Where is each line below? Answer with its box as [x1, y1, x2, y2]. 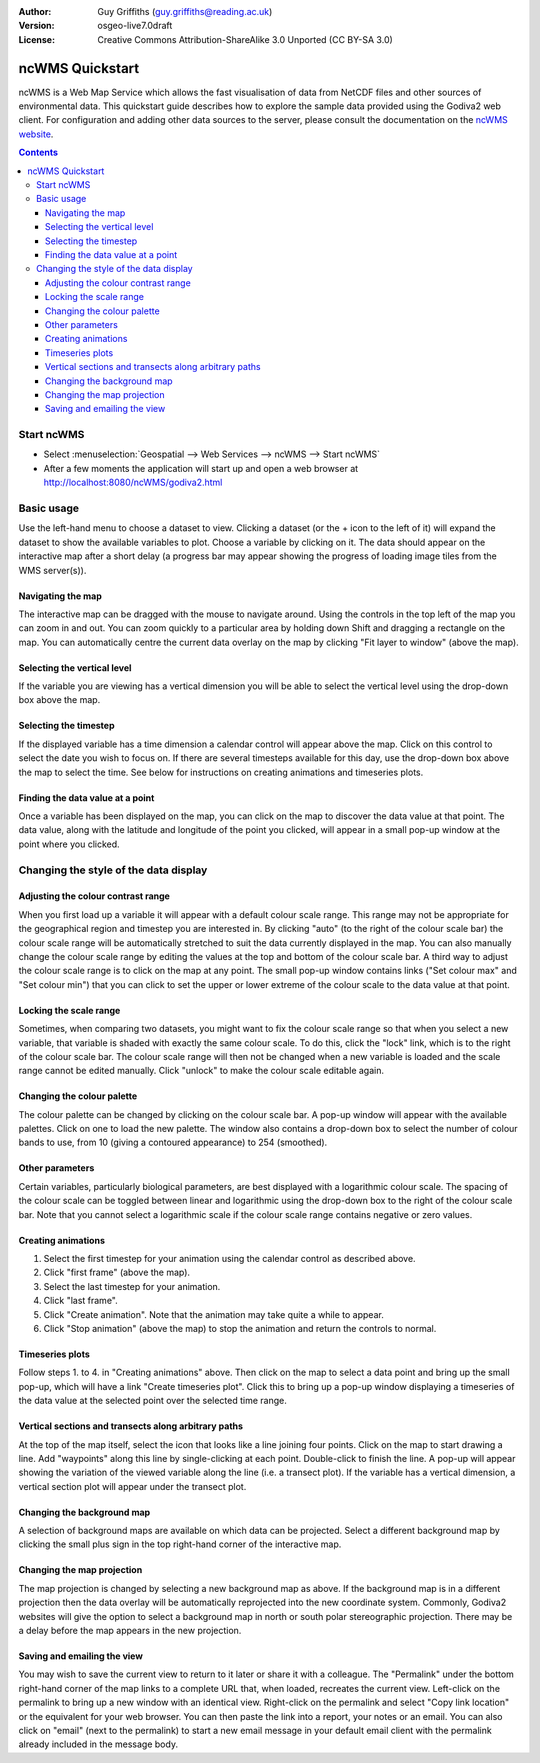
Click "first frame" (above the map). [43, 1266, 190, 1279]
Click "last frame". [43, 1295, 119, 1307]
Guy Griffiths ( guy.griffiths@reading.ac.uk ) [97, 6, 273, 17]
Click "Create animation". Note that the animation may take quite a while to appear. [43, 1308, 384, 1320]
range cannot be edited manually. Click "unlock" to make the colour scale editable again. [18, 1065, 385, 1077]
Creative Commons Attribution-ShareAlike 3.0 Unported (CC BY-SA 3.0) [97, 33, 394, 45]
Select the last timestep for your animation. [43, 1280, 221, 1292]
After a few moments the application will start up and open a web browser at [43, 462, 359, 474]
